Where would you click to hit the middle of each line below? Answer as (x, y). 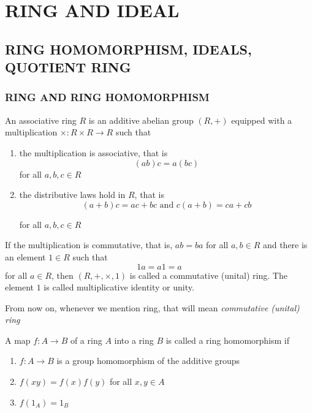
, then (63, 275)
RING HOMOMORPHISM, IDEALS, (128, 49)
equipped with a (262, 120)
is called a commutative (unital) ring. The (208, 275)
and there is (285, 245)
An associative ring (41, 120)
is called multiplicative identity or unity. (119, 287)
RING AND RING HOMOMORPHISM (107, 97)
